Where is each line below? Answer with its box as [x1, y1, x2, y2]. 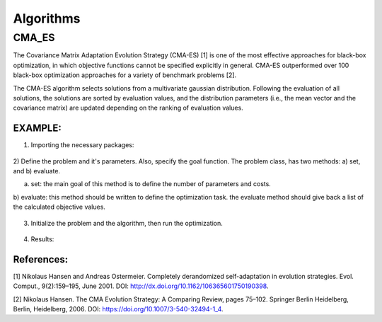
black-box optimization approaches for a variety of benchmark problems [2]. [13, 71, 237, 79]
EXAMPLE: [13, 122, 62, 134]
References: [13, 253, 69, 265]
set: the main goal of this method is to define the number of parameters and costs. [30, 180, 272, 188]
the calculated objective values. [13, 202, 106, 212]
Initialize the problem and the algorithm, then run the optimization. [30, 219, 223, 227]
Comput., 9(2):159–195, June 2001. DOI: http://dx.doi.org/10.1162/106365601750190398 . [13, 282, 269, 290]
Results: [30, 234, 54, 243]
